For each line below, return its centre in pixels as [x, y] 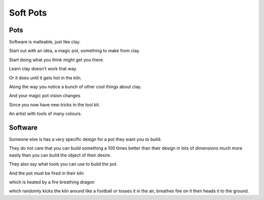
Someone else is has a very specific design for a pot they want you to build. [85, 139]
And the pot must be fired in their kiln [46, 173]
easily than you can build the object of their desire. [60, 155]
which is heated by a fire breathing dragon [52, 182]
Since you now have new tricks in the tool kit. [55, 105]
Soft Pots [28, 13]
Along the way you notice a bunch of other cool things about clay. [75, 87]
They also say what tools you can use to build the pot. [63, 164]
